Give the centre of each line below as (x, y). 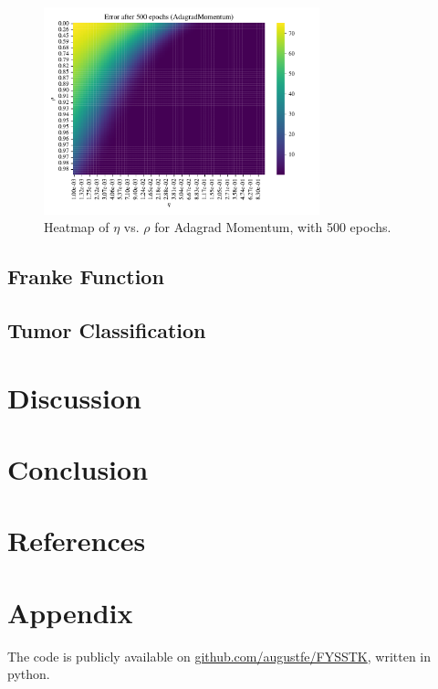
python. (29, 674)
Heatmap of (77, 227)
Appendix (70, 612)
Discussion (74, 397)
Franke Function (86, 276)
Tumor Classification (107, 330)
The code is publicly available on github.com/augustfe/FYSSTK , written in (219, 656)
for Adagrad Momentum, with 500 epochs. (273, 227)
